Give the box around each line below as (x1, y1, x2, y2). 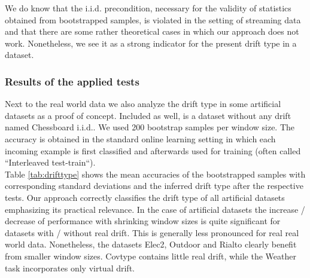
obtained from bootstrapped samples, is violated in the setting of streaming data (5, 13, 301, 26)
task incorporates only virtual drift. (5, 261, 135, 274)
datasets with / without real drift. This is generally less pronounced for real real (5, 226, 299, 239)
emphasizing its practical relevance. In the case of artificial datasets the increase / (5, 203, 305, 215)
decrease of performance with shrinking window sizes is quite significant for (5, 215, 281, 227)
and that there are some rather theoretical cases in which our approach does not (5, 25, 299, 38)
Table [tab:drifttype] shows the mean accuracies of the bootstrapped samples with (5, 167, 306, 180)
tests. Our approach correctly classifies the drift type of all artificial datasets (5, 191, 285, 203)
